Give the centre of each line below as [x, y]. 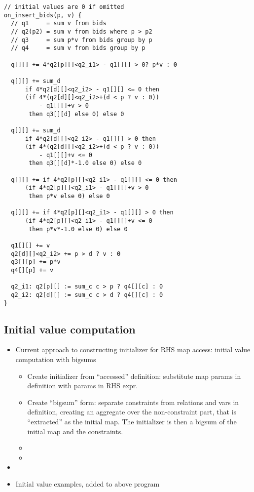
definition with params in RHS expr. [83, 386]
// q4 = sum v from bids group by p [78, 48]
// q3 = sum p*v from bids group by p [82, 40]
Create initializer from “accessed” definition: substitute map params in [134, 376]
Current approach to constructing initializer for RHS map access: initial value [133, 349]
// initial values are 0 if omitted [64, 7]
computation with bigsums [56, 359]
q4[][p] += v [32, 270]
